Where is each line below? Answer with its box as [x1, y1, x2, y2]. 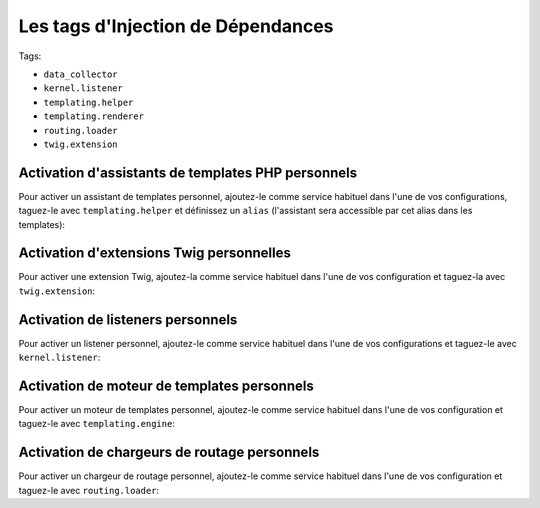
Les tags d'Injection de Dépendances [18, 15, 334, 37]
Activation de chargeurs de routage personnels [18, 444, 320, 461]
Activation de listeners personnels [18, 311, 238, 328]
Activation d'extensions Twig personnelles [18, 245, 292, 262]
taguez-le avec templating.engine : [18, 418, 175, 430]
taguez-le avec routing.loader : [18, 484, 160, 496]
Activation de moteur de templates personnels [18, 377, 314, 394]
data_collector [43, 68, 119, 80]
